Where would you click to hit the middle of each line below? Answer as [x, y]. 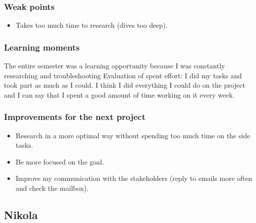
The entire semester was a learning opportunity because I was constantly [115, 66]
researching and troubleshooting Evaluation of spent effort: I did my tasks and [123, 75]
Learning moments [42, 47]
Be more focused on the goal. [60, 161]
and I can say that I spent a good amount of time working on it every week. [119, 94]
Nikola [21, 214]
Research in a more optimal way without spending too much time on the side [133, 135]
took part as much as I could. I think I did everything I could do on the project [125, 85]
